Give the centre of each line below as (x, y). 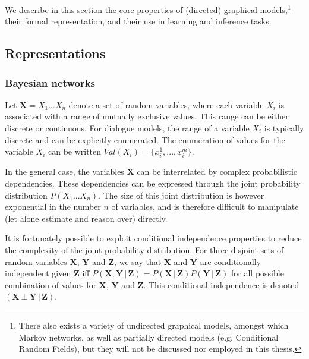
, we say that (138, 261)
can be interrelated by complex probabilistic (217, 171)
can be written (75, 151)
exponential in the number (53, 207)
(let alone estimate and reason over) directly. (86, 218)
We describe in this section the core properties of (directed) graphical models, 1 (148, 9)
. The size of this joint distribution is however (181, 195)
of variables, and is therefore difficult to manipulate (205, 207)
